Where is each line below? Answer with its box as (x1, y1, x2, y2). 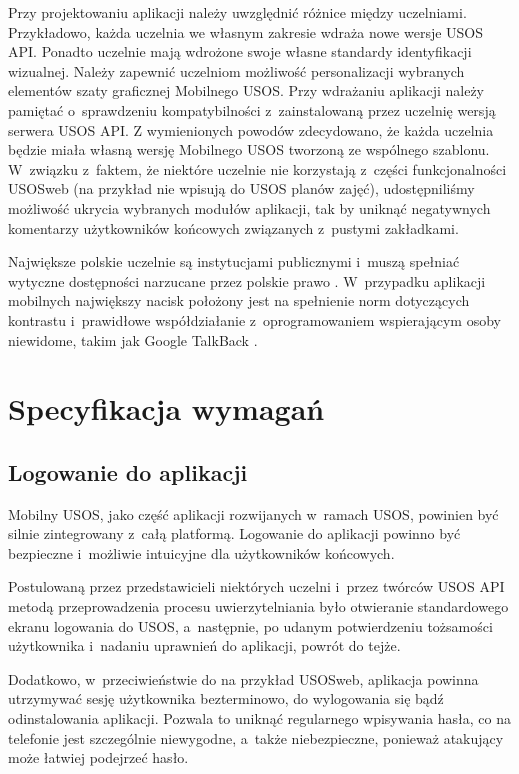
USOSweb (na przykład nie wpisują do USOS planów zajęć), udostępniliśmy (8, 178, 475, 199)
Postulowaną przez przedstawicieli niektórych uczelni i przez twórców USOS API (8, 576, 505, 597)
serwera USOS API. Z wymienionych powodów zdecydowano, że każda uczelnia (8, 119, 494, 140)
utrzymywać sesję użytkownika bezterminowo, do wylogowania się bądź (8, 688, 444, 709)
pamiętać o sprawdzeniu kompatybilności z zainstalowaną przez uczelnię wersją (8, 99, 496, 120)
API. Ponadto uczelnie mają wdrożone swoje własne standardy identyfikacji (8, 41, 472, 62)
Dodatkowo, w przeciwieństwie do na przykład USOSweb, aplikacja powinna (8, 668, 479, 689)
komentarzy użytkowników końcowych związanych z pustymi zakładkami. (8, 217, 459, 238)
